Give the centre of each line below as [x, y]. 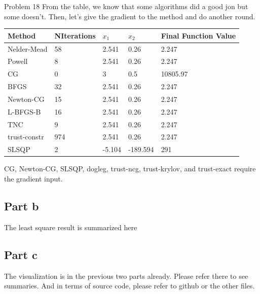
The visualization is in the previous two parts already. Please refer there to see [126, 275]
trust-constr [26, 137]
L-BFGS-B [24, 111]
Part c [21, 254]
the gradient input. [33, 178]
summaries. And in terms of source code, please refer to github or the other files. [129, 286]
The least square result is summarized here [71, 227]
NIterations [75, 35]
